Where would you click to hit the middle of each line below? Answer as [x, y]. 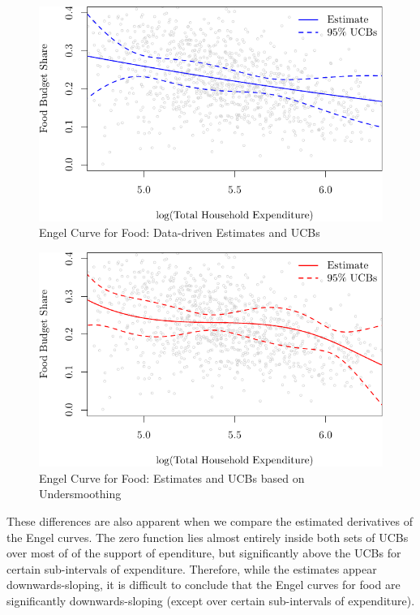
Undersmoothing [80, 494]
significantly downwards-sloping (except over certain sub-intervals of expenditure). [211, 600]
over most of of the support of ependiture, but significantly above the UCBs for [204, 553]
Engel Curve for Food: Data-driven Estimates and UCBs [180, 232]
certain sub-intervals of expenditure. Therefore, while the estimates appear [192, 568]
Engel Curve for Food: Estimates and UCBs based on [172, 477]
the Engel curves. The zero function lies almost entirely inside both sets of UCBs [208, 537]
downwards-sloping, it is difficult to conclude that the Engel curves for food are [204, 585]
